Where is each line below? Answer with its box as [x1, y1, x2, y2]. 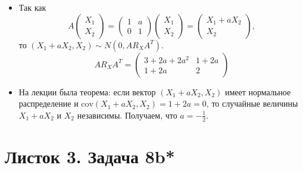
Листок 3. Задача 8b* [5, 144, 175, 168]
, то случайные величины [206, 97, 298, 110]
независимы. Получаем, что [77, 108, 177, 121]
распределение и [18, 97, 79, 110]
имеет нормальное [225, 85, 291, 98]
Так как [18, 1, 46, 13]
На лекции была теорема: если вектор [18, 85, 156, 98]
